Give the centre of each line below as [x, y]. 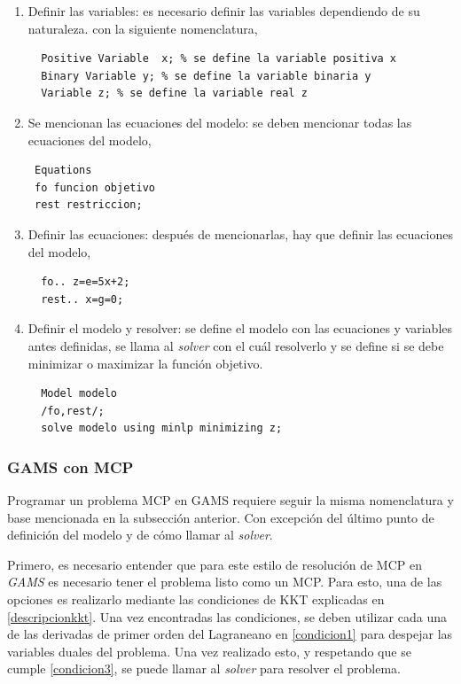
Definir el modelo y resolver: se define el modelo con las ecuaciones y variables [240, 328]
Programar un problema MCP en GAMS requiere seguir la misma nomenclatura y [230, 500]
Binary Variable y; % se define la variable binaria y [206, 76]
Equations [63, 171]
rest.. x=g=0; [82, 299]
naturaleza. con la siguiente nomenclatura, [143, 28]
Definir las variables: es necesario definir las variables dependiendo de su [224, 11]
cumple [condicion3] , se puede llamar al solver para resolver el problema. [204, 668]
